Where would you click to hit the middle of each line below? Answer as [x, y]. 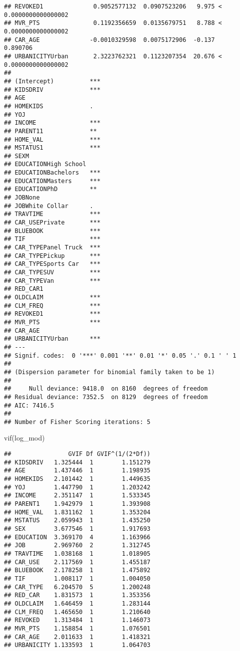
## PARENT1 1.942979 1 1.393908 [77, 504]
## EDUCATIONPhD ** [51, 189]
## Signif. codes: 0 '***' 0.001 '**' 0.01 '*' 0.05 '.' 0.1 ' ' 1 [120, 355]
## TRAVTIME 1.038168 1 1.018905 [77, 553]
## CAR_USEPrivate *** [52, 223]
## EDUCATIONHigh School [45, 164]
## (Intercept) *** [52, 81]
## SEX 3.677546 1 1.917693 [77, 529]
